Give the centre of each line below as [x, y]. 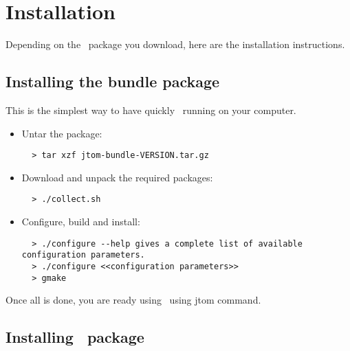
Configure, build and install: [81, 222]
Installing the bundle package [113, 81]
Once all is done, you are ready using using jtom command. [133, 300]
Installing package [75, 337]
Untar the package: [62, 133]
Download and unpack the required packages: [117, 177]
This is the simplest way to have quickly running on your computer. [151, 110]
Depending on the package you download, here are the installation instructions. [175, 44]
